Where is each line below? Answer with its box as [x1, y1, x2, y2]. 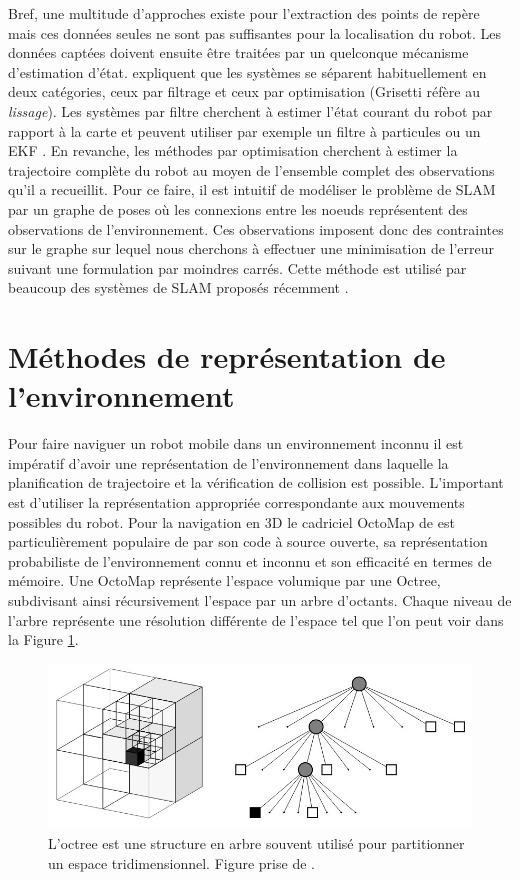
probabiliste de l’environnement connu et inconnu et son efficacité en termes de [8, 550, 492, 571]
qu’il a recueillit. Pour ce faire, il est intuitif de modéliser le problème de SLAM [8, 179, 496, 200]
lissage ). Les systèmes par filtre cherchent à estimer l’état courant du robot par [8, 100, 493, 121]
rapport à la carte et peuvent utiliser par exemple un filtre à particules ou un [8, 120, 481, 141]
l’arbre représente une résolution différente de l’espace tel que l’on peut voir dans [8, 609, 504, 630]
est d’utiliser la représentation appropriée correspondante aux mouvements [8, 492, 465, 512]
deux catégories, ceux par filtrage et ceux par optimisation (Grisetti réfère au [8, 81, 480, 102]
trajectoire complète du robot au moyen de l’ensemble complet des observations [8, 159, 495, 180]
